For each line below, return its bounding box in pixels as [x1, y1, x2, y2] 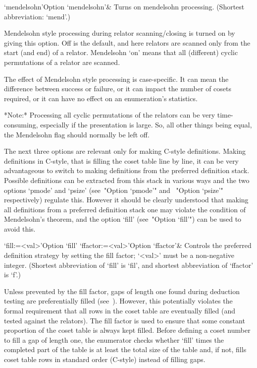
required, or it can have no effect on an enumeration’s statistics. [4, 93, 198, 103]
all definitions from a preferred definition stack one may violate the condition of [4, 204, 246, 214]
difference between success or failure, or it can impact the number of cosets [4, 83, 232, 94]
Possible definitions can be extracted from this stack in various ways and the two [4, 175, 250, 185]
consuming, [4, 119, 38, 129]
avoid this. [4, 223, 36, 234]
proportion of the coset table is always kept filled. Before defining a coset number [4, 325, 251, 335]
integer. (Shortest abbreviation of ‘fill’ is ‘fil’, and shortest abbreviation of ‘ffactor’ [4, 259, 254, 270]
